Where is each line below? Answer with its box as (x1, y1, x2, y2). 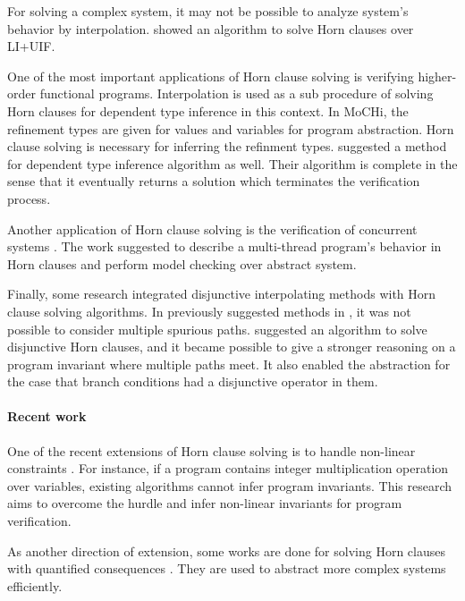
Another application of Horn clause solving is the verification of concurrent (7, 219, 418, 238)
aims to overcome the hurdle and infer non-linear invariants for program (7, 494, 402, 512)
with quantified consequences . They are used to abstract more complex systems (7, 559, 446, 578)
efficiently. (7, 576, 63, 595)
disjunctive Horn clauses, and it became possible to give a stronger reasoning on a (7, 337, 456, 356)
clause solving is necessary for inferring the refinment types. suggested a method (7, 137, 447, 156)
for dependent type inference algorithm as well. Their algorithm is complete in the (7, 154, 458, 173)
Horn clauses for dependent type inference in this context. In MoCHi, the (7, 101, 409, 120)
